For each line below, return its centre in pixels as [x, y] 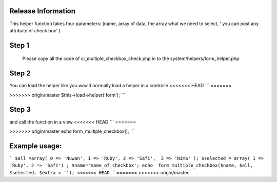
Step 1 [19, 45]
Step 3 [20, 109]
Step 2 [20, 74]
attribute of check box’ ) [35, 30]
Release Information [43, 11]
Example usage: [36, 146]
